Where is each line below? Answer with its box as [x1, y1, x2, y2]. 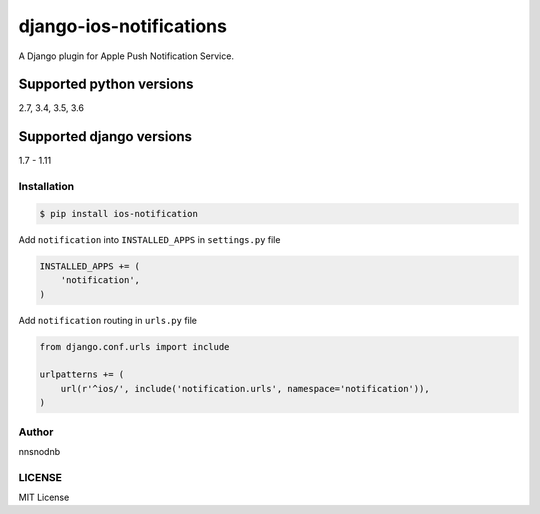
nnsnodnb [18, 445, 61, 457]
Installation [18, 180, 75, 194]
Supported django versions [18, 128, 193, 145]
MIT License [18, 491, 70, 504]
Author [18, 425, 54, 439]
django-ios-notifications [18, 15, 227, 37]
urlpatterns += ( [39, 369, 125, 380]
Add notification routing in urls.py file [18, 314, 197, 326]
